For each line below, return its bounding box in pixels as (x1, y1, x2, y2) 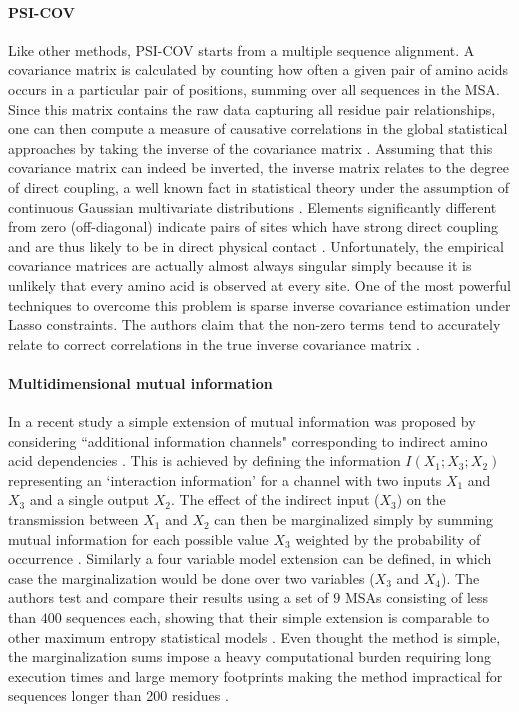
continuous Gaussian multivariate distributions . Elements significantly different (8, 196, 497, 217)
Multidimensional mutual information (8, 372, 273, 393)
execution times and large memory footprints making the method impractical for (8, 665, 503, 686)
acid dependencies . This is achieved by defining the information (8, 450, 401, 471)
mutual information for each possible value (8, 528, 269, 549)
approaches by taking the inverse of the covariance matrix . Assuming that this (8, 137, 493, 158)
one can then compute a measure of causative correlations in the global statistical (8, 118, 508, 139)
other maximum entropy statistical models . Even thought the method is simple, (8, 626, 501, 647)
